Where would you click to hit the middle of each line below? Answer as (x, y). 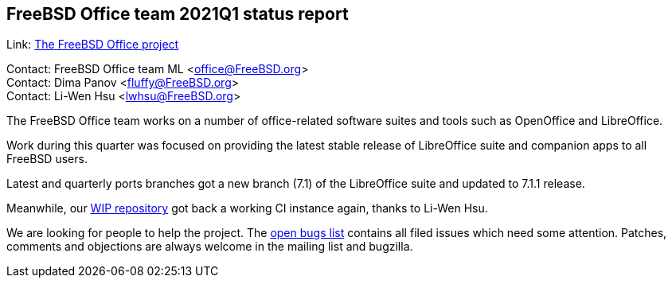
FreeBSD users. (47, 159)
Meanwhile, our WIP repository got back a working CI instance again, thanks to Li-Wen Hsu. (247, 208)
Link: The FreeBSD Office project (93, 45)
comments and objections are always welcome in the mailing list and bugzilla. (210, 247)
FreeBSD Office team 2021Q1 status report (178, 14)
